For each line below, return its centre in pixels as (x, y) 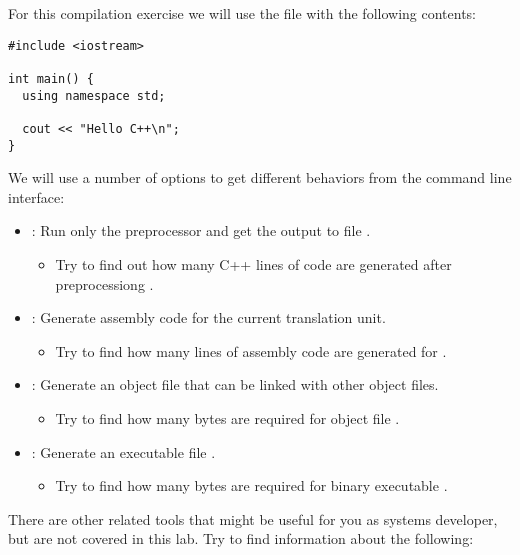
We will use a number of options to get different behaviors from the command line (260, 177)
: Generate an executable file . (123, 451)
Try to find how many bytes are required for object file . (227, 417)
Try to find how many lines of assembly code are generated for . (251, 350)
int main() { (51, 78)
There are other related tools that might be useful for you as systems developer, (253, 518)
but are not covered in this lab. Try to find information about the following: (241, 538)
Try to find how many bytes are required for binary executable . (251, 485)
